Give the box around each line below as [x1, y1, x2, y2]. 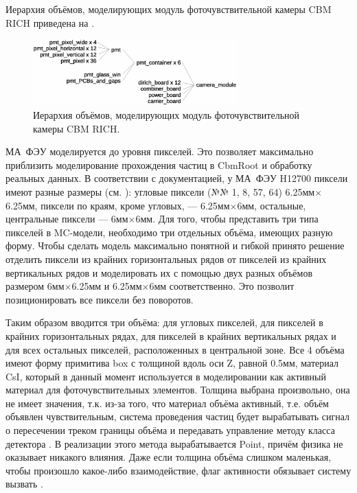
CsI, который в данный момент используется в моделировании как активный [5, 369, 327, 383]
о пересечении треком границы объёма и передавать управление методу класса [5, 423, 335, 437]
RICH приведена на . [5, 15, 95, 30]
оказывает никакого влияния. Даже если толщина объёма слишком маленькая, [5, 450, 332, 464]
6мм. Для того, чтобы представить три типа [135, 211, 319, 226]
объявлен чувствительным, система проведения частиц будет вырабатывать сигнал [5, 409, 350, 424]
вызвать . [5, 477, 43, 491]
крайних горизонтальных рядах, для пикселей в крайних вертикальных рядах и [5, 328, 336, 343]
